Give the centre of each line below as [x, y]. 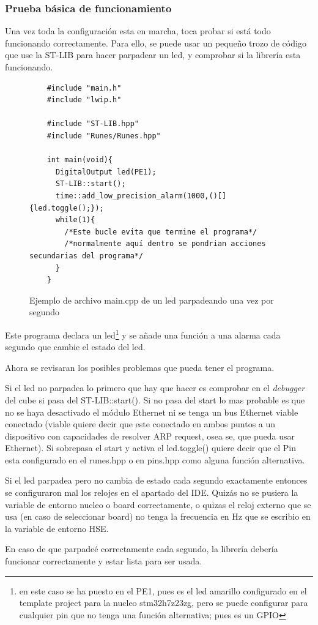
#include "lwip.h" [84, 100]
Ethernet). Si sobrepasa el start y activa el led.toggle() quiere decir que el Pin [151, 448]
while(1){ [75, 220]
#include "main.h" [84, 88]
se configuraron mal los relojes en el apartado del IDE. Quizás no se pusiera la [152, 492]
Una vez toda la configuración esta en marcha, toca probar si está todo [138, 31]
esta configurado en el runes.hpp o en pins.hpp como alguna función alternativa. [155, 459]
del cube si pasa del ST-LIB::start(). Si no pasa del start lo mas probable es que [155, 399]
